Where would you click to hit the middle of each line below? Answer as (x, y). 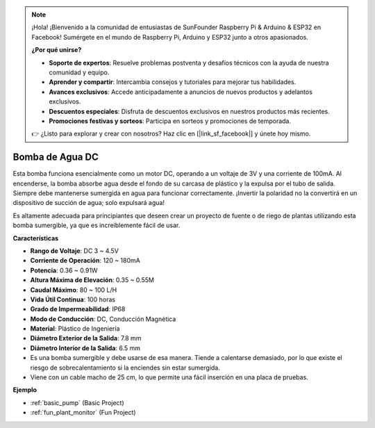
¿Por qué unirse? (57, 50)
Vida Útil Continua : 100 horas (73, 299)
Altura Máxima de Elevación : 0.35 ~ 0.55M (92, 280)
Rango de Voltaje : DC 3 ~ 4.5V (75, 251)
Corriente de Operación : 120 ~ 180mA (85, 261)
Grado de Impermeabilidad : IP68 (78, 309)
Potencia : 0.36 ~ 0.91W (64, 270)
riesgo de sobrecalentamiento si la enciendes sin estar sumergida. (125, 368)
